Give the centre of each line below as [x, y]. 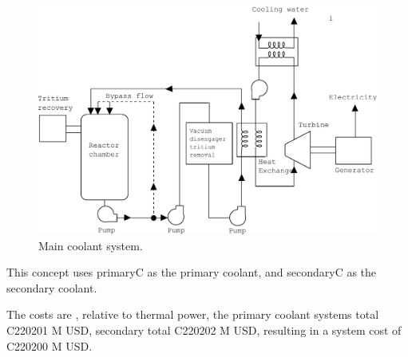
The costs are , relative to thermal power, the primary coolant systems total [193, 314]
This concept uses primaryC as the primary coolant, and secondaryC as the [192, 272]
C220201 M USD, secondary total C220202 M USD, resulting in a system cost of [204, 330]
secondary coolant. [52, 287]
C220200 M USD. [50, 345]
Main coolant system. [91, 245]
